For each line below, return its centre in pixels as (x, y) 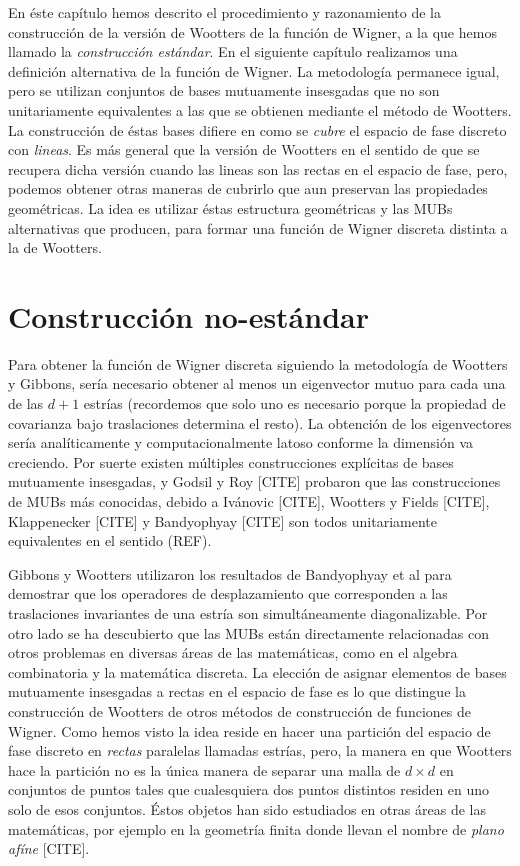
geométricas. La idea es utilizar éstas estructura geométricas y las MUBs (230, 207)
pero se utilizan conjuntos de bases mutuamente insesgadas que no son (224, 90)
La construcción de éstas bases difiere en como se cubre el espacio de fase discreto (257, 129)
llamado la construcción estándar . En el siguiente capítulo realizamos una (233, 51)
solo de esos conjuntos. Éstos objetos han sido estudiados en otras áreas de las (247, 808)
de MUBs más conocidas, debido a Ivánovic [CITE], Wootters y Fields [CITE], (249, 501)
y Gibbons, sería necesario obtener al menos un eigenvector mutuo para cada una (257, 383)
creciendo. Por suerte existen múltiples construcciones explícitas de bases (231, 461)
